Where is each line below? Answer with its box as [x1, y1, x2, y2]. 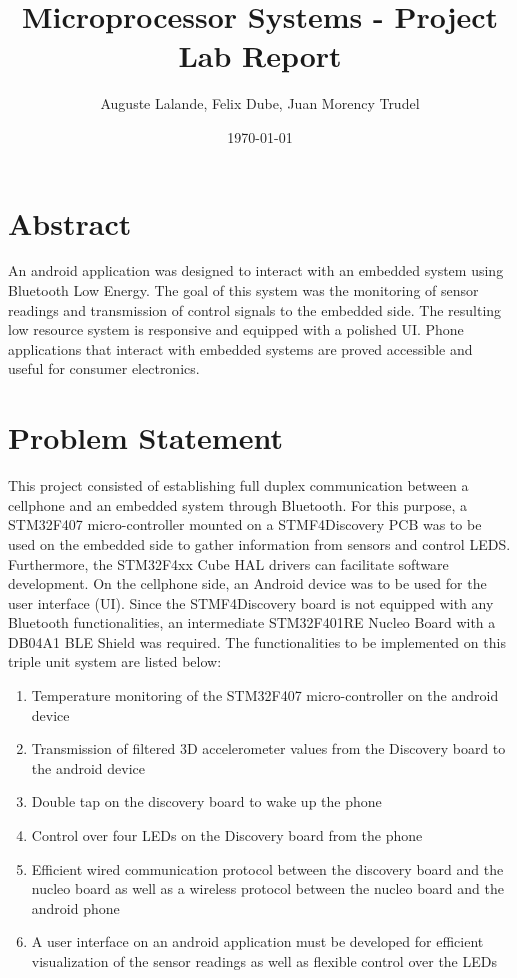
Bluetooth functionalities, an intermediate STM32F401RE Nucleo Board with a [8, 612, 496, 633]
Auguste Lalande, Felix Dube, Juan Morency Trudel [100, 93, 420, 114]
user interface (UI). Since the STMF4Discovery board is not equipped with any [8, 592, 494, 613]
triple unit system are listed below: [8, 651, 222, 672]
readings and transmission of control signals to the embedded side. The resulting [8, 299, 502, 320]
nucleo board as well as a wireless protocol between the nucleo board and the [31, 878, 504, 899]
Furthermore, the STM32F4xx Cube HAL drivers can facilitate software [8, 553, 449, 574]
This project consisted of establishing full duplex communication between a [8, 475, 469, 496]
